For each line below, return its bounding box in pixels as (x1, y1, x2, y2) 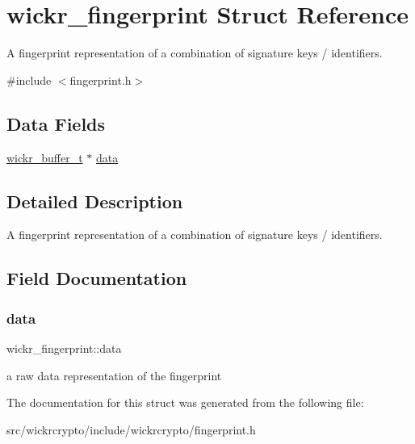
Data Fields (6, 111, 106, 136)
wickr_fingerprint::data (6, 339, 122, 356)
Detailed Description (6, 188, 183, 213)
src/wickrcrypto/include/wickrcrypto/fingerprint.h (6, 421, 256, 438)
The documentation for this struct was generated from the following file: (6, 394, 364, 411)
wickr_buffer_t (6, 149, 83, 165)
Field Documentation (6, 266, 187, 291)
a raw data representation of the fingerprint (6, 367, 222, 383)
